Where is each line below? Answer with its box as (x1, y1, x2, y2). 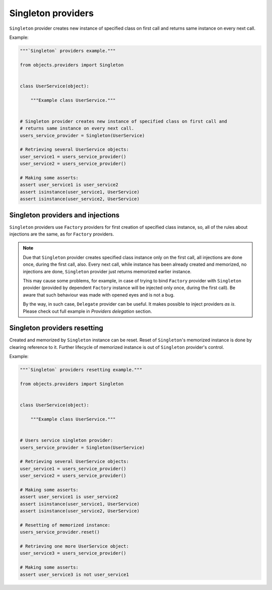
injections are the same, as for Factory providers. (9, 231, 114, 237)
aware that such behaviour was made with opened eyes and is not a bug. (23, 291, 175, 298)
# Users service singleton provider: (20, 438, 113, 443)
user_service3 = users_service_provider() (20, 550, 126, 556)
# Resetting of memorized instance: (20, 522, 111, 528)
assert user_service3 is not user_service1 (20, 571, 129, 577)
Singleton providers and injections (9, 211, 120, 219)
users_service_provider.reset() (20, 529, 100, 535)
